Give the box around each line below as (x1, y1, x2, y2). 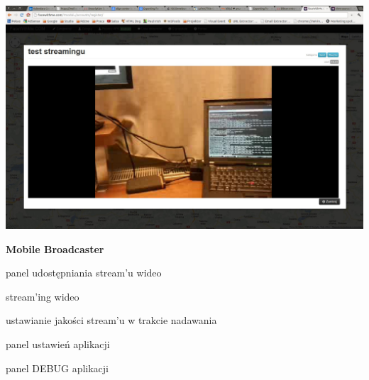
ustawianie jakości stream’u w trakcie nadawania (6, 313, 217, 328)
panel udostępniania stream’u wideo (6, 265, 162, 280)
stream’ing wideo (6, 289, 79, 303)
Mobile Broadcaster (6, 241, 104, 256)
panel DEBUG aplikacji (6, 360, 109, 375)
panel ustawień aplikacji (6, 336, 110, 351)
